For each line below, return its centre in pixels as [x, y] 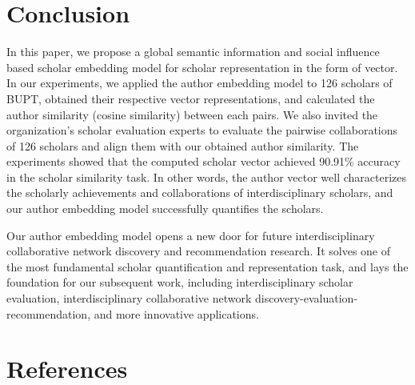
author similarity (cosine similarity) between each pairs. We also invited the [192, 114]
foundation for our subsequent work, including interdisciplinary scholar [180, 282]
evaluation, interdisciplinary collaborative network [129, 298]
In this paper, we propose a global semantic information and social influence [193, 52]
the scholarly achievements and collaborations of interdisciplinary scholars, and [200, 192]
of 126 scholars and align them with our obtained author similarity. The [183, 145]
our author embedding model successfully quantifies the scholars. [165, 209]
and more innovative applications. [176, 313]
